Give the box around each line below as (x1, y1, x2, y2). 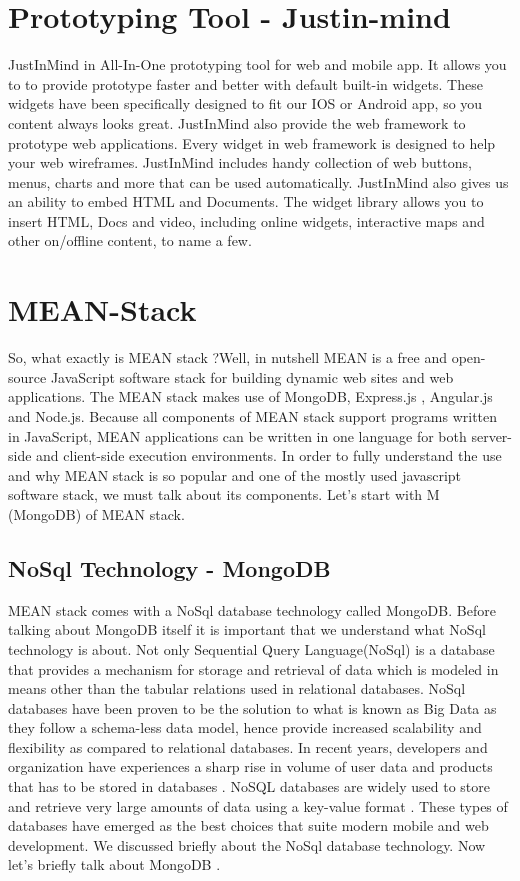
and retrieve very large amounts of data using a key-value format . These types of (8, 795, 508, 816)
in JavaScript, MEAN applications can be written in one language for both (8, 425, 467, 446)
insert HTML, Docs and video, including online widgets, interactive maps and (8, 210, 485, 231)
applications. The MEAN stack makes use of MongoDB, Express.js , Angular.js (8, 386, 493, 407)
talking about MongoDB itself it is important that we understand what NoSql (8, 619, 486, 640)
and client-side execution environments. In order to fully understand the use (36, 445, 502, 466)
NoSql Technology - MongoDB (8, 552, 331, 583)
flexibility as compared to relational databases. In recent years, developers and (8, 736, 488, 757)
